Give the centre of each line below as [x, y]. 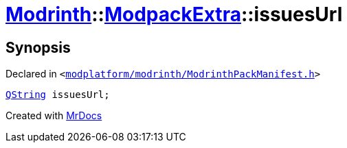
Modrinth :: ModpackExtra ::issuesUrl [174, 14]
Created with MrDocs [54, 116]
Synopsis [38, 47]
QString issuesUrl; [58, 95]
